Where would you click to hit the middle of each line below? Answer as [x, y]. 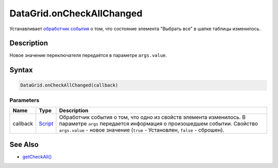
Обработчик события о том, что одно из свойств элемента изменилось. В [152, 117]
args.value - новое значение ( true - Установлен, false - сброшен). [142, 130]
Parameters [24, 100]
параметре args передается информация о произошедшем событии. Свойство [159, 124]
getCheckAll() [37, 157]
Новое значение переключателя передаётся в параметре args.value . [88, 55]
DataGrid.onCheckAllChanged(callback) [69, 85]
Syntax [21, 70]
